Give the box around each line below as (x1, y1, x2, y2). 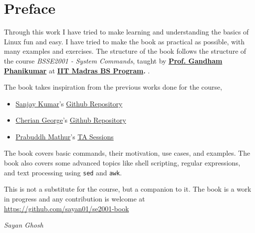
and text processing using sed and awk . (4, 167, 122, 177)
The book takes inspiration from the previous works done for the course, (4, 82, 223, 92)
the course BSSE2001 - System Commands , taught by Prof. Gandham (4, 55, 223, 66)
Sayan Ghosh (4, 220, 43, 230)
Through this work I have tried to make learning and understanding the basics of (4, 27, 249, 37)
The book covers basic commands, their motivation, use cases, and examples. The (4, 148, 250, 158)
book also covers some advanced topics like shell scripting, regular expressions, (4, 158, 240, 168)
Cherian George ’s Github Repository (15, 115, 127, 125)
